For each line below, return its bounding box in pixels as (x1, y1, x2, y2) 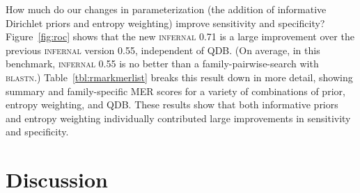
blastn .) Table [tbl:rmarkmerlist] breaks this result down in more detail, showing (6, 69, 353, 84)
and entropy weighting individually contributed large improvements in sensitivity (6, 110, 351, 125)
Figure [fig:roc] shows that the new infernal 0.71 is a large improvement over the (6, 29, 354, 44)
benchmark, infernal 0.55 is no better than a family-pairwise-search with (6, 56, 319, 71)
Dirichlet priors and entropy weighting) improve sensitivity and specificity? (6, 15, 325, 30)
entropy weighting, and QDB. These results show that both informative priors (6, 97, 338, 112)
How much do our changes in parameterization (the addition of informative (6, 2, 327, 16)
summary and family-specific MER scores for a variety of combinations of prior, (6, 83, 345, 98)
